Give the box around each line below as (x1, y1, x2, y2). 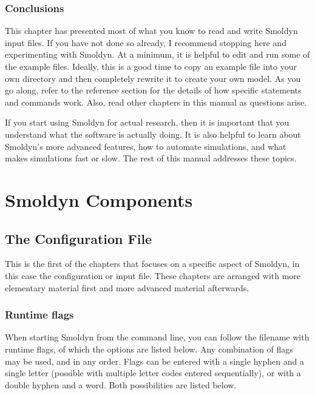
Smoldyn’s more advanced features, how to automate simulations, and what (5, 140, 286, 152)
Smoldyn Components (5, 187, 193, 212)
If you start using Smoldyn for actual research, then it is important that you (5, 116, 290, 129)
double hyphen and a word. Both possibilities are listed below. (5, 378, 237, 391)
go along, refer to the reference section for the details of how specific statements (5, 84, 302, 96)
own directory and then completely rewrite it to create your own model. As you (5, 72, 301, 84)
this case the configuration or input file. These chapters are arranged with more (5, 269, 301, 282)
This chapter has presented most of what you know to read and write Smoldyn (5, 24, 298, 37)
